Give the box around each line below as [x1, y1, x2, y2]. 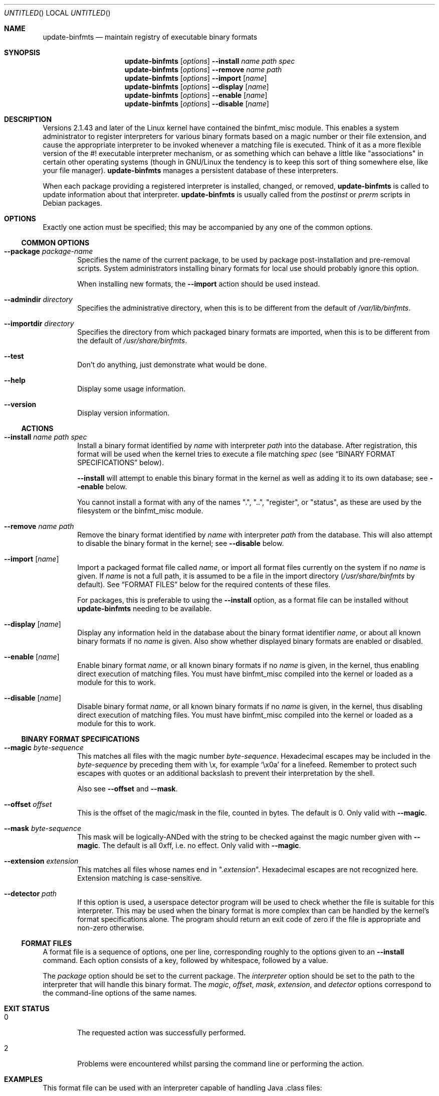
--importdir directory [4, 319, 74, 328]
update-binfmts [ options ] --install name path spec [124, 57, 295, 65]
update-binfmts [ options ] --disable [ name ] [124, 99, 269, 108]
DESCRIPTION [4, 115, 52, 123]
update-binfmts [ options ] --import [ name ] [124, 74, 267, 82]
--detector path [4, 889, 57, 898]
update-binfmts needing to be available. [77, 604, 211, 613]
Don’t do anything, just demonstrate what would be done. [77, 360, 267, 369]
